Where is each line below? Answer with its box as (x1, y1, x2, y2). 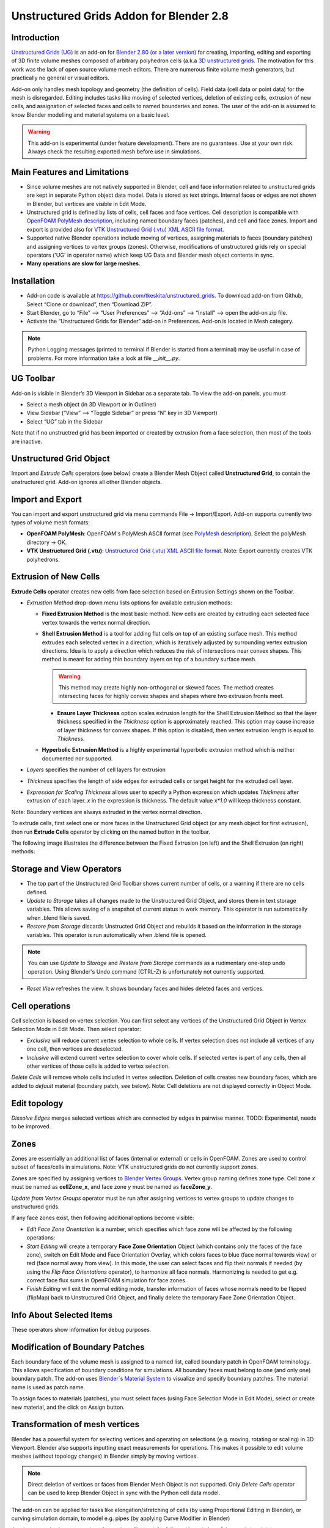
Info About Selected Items (11, 1310, 113, 1320)
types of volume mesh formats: (11, 519, 90, 526)
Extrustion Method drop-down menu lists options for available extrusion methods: (26, 599, 232, 606)
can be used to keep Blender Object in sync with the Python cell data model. (28, 1489, 221, 1497)
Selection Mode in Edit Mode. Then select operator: (11, 1026, 141, 1033)
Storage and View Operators (11, 864, 122, 874)
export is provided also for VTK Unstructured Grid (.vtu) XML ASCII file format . (26, 226, 224, 233)
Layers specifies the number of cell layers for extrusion (26, 766, 166, 773)
